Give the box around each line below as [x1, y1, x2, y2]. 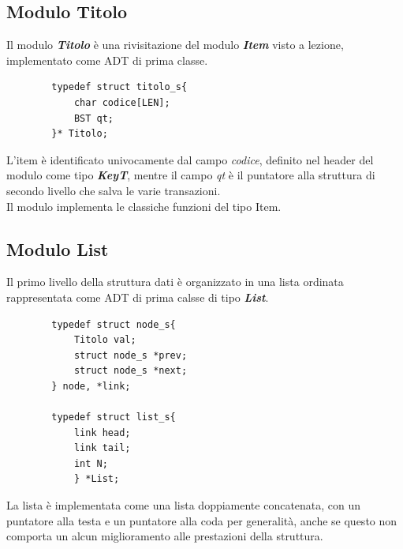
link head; [73, 427, 131, 438]
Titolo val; [73, 334, 136, 346]
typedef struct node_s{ [51, 318, 176, 330]
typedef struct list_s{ [51, 412, 176, 423]
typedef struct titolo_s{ [51, 81, 188, 93]
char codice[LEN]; [73, 96, 170, 108]
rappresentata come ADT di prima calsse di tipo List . [6, 288, 269, 305]
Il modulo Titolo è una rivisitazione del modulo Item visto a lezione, [6, 36, 344, 53]
